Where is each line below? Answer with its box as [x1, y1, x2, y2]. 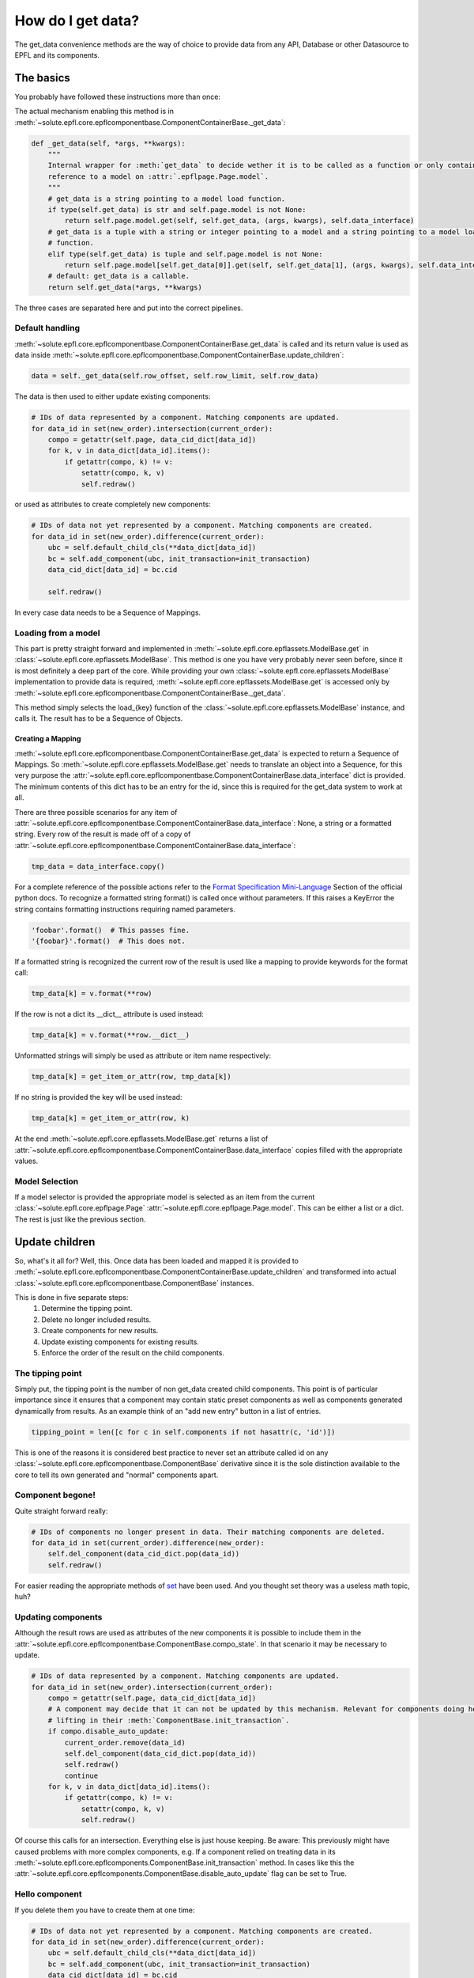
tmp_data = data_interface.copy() [31, 862, 165, 870]
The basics [14, 71, 70, 85]
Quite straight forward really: [14, 1506, 108, 1515]
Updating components [14, 1612, 103, 1623]
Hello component [14, 1889, 82, 1900]
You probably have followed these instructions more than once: [14, 92, 221, 101]
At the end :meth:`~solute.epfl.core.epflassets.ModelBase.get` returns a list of [14, 1134, 269, 1143]
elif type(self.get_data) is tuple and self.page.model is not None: [47, 249, 323, 259]
